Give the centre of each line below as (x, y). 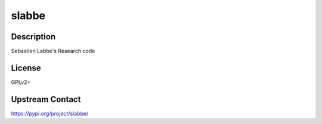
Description (33, 37)
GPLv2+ (21, 82)
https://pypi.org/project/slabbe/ (50, 113)
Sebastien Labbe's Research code (53, 51)
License (26, 68)
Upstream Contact (46, 99)
